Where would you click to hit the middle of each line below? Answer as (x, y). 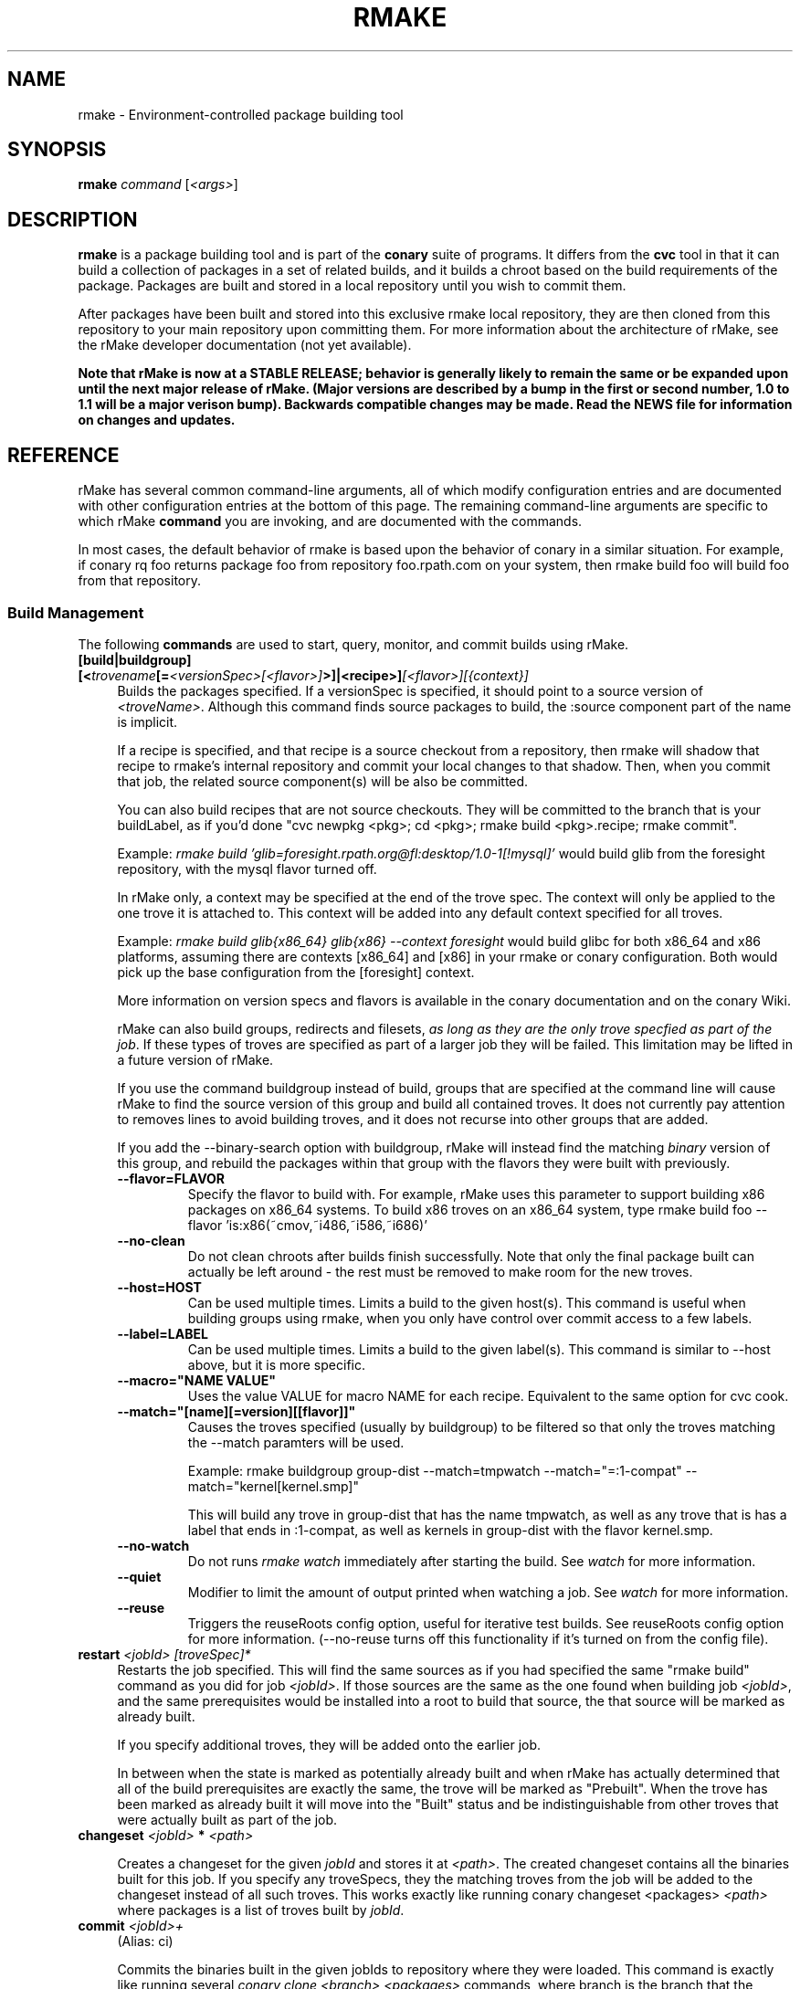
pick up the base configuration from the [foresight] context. (296, 972)
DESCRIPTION (73, 219)
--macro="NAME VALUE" (196, 1380)
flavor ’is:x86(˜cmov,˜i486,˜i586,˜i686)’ (307, 1225)
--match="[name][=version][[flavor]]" (237, 1411)
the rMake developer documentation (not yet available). (245, 345)
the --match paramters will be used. (296, 1442)
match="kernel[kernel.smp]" (273, 1486)
